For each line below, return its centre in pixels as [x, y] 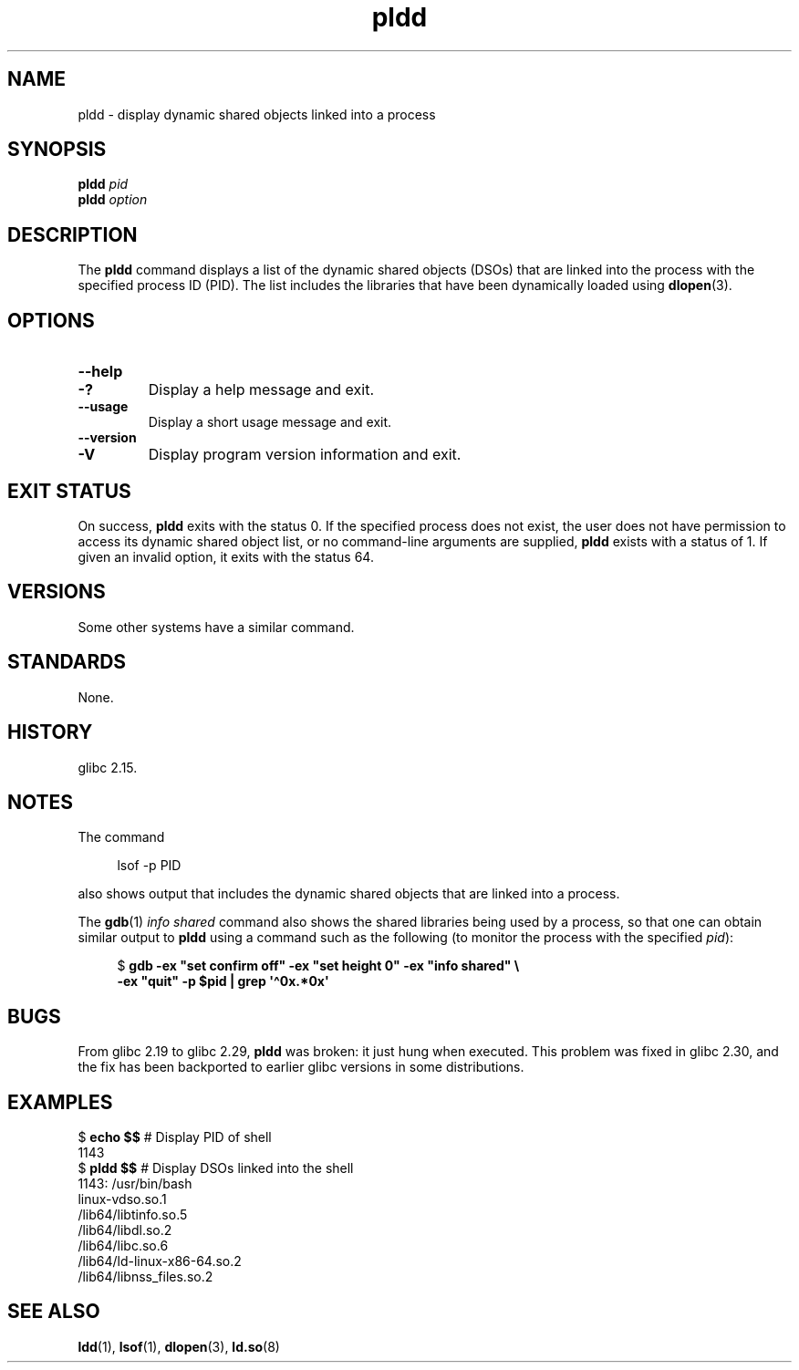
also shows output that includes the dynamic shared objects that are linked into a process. [349, 894]
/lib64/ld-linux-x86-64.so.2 [160, 1261]
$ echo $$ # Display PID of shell [175, 1137]
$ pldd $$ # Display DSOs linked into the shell [216, 1168]
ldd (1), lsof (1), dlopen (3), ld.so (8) [179, 1346]
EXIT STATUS [69, 491]
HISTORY [50, 732]
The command [121, 837]
